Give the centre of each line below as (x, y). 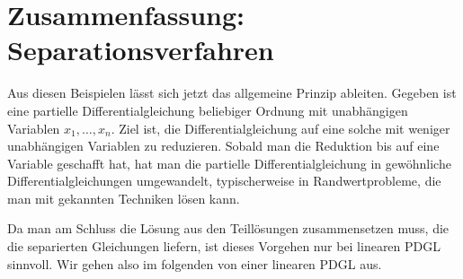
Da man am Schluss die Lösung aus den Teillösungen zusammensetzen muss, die (228, 228)
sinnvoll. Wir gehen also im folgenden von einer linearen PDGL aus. (195, 263)
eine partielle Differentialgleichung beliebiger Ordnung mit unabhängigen (208, 110)
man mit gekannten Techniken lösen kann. (124, 198)
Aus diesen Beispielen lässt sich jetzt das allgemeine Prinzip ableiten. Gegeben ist (232, 93)
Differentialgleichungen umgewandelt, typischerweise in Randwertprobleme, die (224, 181)
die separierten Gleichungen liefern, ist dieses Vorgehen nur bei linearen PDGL (224, 246)
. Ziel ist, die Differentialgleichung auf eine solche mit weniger (280, 128)
